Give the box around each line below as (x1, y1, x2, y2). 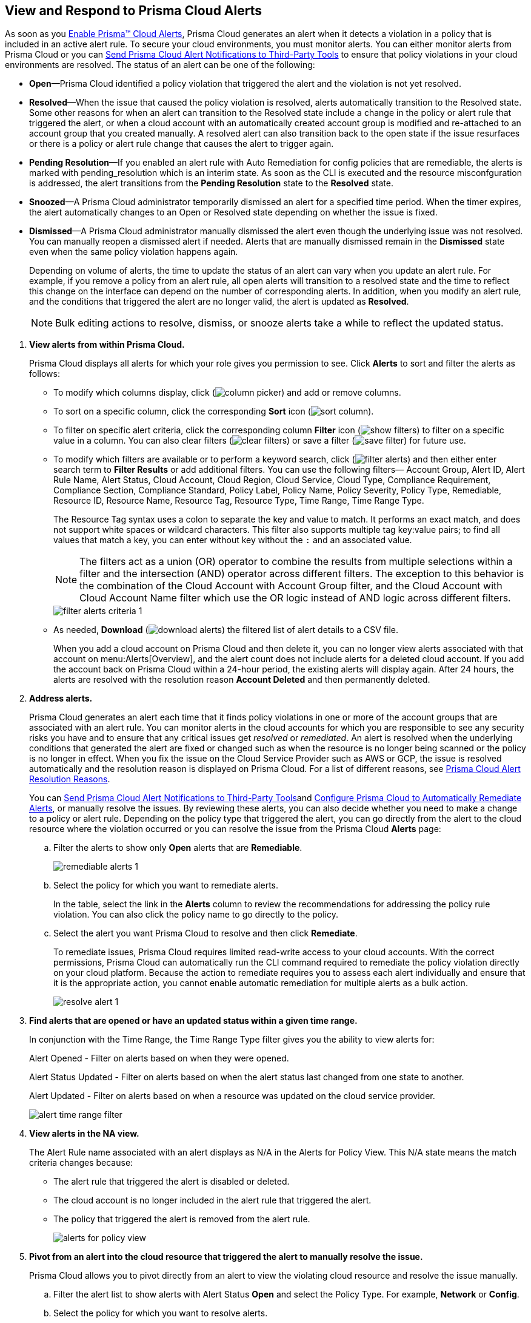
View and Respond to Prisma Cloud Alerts (5, 3, 262, 18)
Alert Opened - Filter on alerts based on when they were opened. (29, 1053, 289, 1064)
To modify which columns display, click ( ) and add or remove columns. (53, 387, 401, 398)
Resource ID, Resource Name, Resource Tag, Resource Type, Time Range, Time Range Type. (53, 495, 424, 506)
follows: (29, 368, 60, 379)
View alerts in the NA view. (29, 1128, 139, 1139)
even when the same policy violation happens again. (29, 246, 238, 257)
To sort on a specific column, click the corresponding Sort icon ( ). (53, 406, 374, 417)
